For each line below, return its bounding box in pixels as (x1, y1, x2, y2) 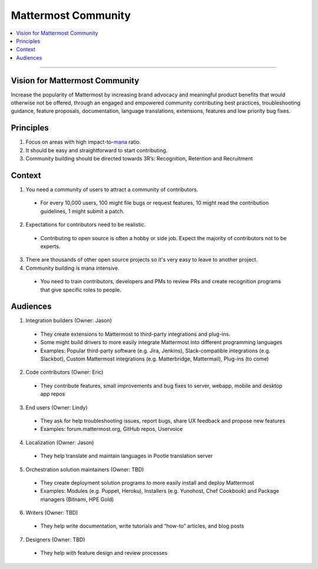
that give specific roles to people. (40, 286, 122, 293)
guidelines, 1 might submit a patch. (40, 207, 125, 215)
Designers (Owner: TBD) (25, 536, 85, 543)
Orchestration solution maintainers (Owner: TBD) (25, 466, 144, 473)
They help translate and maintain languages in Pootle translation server (40, 452, 213, 460)
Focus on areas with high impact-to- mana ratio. (25, 139, 141, 146)
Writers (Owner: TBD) (25, 509, 78, 516)
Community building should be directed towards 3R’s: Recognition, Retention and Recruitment (25, 155, 253, 162)
